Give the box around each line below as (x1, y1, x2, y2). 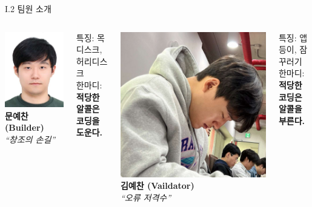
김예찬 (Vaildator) (120, 179, 194, 192)
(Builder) (5, 121, 44, 134)
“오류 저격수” (120, 191, 171, 203)
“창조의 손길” (5, 133, 56, 145)
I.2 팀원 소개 (5, 2, 51, 15)
